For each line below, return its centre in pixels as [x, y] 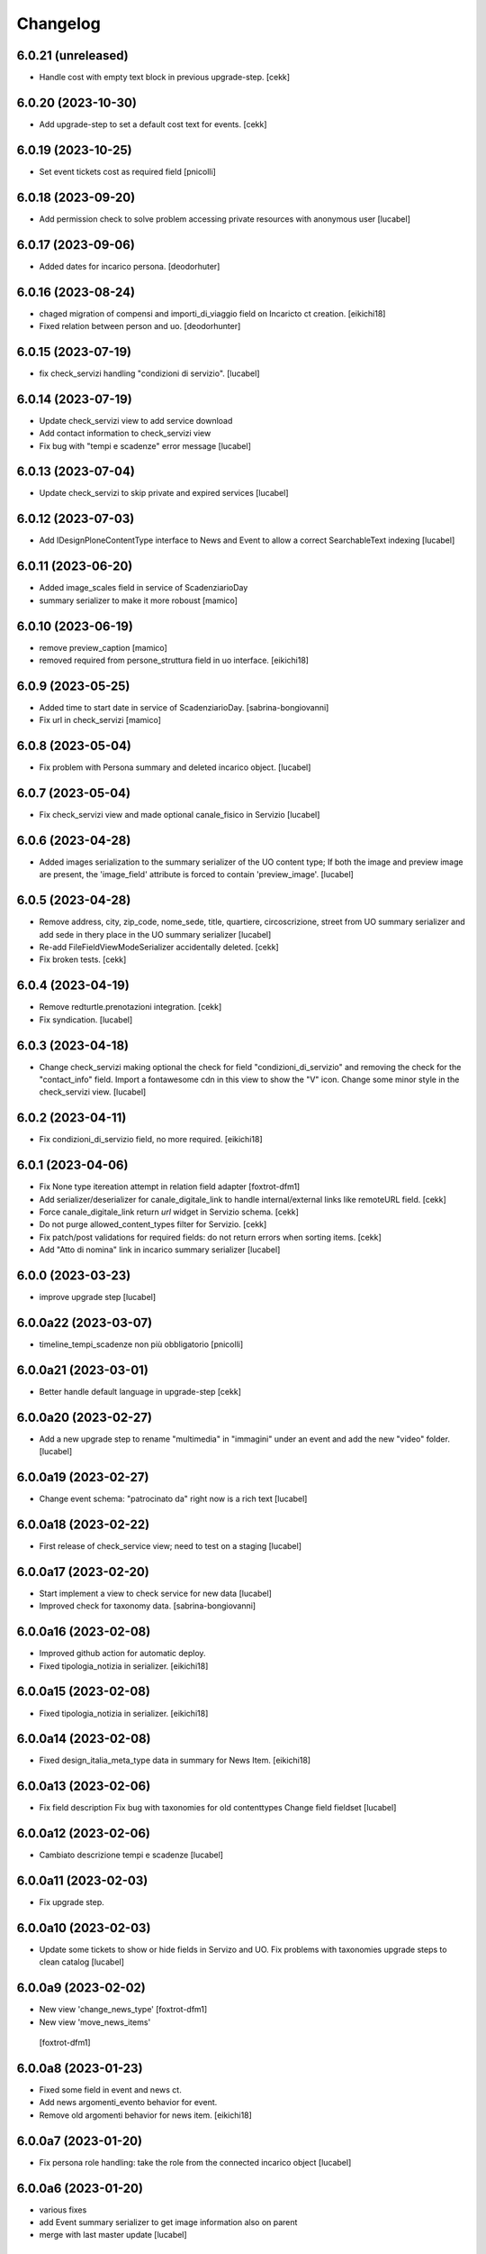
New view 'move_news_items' [95, 2022]
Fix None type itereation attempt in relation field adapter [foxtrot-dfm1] [170, 1187]
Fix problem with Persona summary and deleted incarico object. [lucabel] [175, 767]
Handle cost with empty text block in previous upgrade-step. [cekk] [165, 78]
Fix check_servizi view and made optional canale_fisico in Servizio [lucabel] [180, 815]
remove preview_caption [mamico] [103, 647]
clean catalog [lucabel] [82, 1962]
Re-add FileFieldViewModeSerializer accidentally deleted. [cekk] [159, 948]
